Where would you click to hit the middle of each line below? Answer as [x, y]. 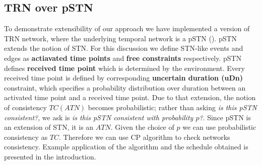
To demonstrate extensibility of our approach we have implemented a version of [127, 28]
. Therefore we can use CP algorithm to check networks [145, 137]
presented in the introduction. [50, 156]
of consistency [25, 107]
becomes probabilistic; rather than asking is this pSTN [173, 107]
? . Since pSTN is [225, 117]
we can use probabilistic [219, 127]
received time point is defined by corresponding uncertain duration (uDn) [123, 78]
